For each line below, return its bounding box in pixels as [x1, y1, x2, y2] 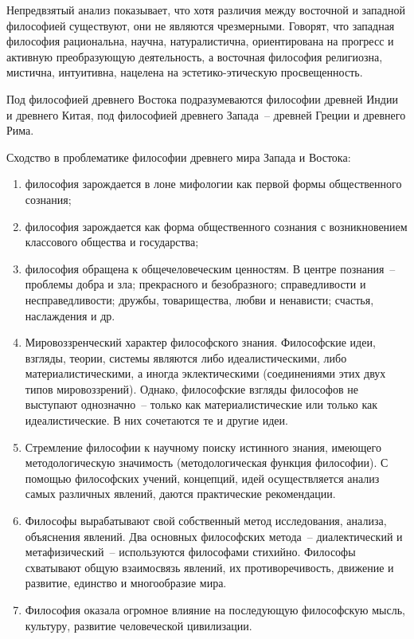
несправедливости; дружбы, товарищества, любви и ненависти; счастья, [25, 291, 374, 308]
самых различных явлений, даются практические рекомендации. [25, 485, 336, 502]
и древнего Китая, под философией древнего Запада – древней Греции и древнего [6, 106, 406, 123]
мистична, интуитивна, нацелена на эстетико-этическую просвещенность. [6, 64, 363, 80]
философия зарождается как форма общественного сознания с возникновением [25, 218, 408, 234]
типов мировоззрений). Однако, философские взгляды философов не [25, 380, 358, 397]
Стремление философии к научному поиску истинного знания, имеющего [25, 438, 381, 455]
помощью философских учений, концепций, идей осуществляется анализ [25, 469, 380, 486]
